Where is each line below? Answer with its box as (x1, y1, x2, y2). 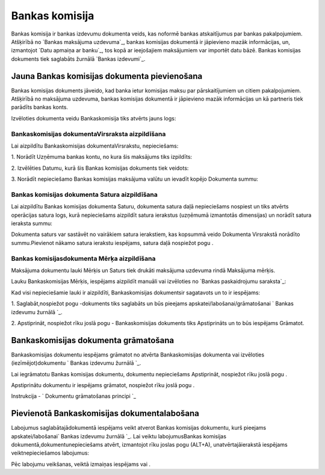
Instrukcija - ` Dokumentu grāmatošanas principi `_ (11, 393, 137, 400)
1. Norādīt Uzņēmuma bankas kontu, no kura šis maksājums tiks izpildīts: (11, 154, 193, 161)
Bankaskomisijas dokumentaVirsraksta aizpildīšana (11, 129, 166, 138)
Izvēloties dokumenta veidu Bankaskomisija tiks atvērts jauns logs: (11, 114, 176, 122)
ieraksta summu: (11, 220, 52, 227)
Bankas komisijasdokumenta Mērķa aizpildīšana (11, 254, 156, 262)
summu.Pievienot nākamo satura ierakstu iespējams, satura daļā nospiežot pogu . (11, 239, 214, 246)
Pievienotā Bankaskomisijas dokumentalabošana (11, 408, 200, 418)
